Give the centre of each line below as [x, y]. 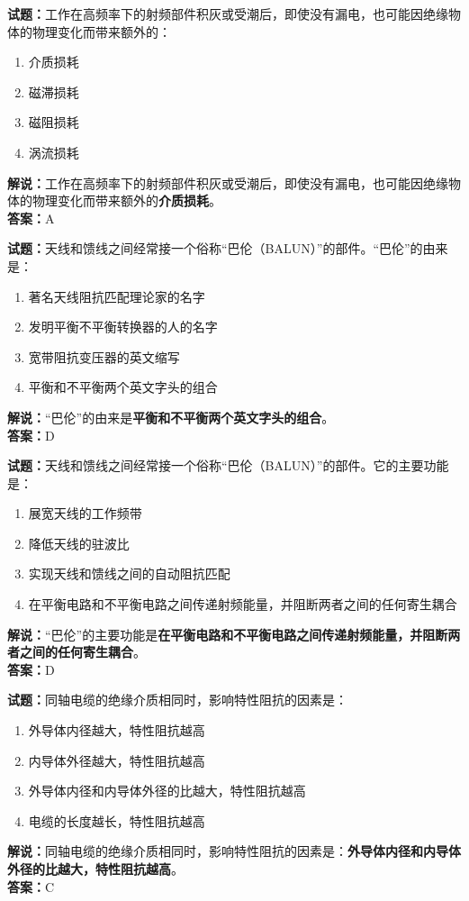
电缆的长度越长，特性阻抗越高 [117, 820]
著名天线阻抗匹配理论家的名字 [117, 296]
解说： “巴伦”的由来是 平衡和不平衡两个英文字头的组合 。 [171, 417]
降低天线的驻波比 [79, 543]
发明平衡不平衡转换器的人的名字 [123, 327]
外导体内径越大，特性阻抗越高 [117, 730]
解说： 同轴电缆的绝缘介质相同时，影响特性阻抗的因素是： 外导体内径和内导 [228, 851]
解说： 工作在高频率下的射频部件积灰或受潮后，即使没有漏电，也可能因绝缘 [228, 182]
